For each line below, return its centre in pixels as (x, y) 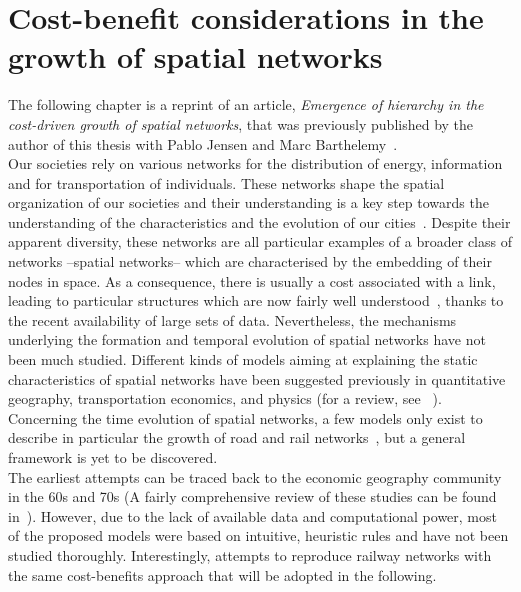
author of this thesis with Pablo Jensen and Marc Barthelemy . (203, 143)
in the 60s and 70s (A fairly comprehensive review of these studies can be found (252, 496)
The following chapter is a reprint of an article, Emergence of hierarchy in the (246, 104)
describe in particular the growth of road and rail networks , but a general (237, 437)
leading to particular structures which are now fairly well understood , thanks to (256, 300)
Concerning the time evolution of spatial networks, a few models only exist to (245, 417)
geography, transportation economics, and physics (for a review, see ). (225, 398)
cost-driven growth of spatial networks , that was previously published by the (241, 123)
